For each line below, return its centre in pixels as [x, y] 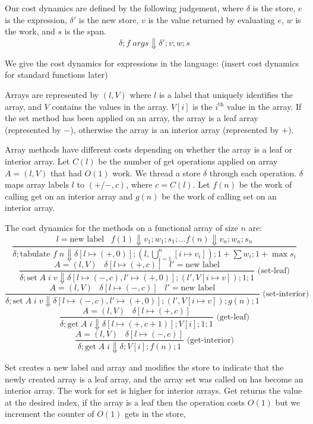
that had [66, 173]
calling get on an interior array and [69, 196]
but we [288, 402]
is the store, [274, 8]
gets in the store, [155, 414]
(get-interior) [211, 340]
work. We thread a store [156, 173]
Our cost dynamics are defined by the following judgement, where [124, 8]
